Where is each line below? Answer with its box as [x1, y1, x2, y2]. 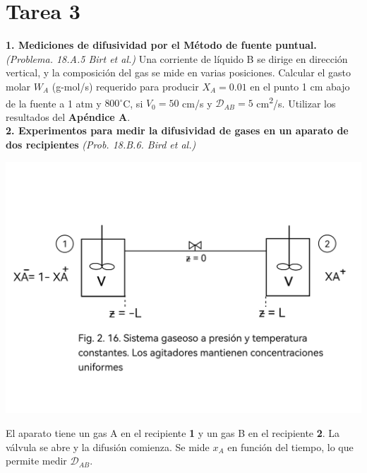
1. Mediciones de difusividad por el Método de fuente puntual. [6, 37, 317, 52]
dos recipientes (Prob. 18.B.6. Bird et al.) [6, 136, 196, 151]
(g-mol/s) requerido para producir [52, 78, 199, 93]
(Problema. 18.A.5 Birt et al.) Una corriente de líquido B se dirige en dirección [6, 51, 348, 66]
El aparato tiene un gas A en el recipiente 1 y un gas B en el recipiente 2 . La [6, 425, 340, 440]
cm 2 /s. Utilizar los [256, 93, 336, 110]
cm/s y [182, 95, 212, 110]
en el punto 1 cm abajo [250, 78, 350, 93]
